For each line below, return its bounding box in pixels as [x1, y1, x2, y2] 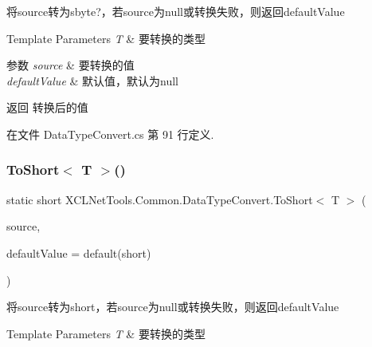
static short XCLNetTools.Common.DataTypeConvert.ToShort [6, 191, 313, 207]
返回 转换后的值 [6, 99, 88, 116]
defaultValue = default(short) [6, 244, 151, 261]
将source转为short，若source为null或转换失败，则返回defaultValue [6, 298, 339, 315]
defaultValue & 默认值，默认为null [6, 72, 179, 89]
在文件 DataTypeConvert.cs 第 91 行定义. [6, 125, 214, 142]
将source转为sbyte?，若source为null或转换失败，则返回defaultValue [6, 3, 345, 19]
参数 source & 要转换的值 [6, 57, 135, 73]
